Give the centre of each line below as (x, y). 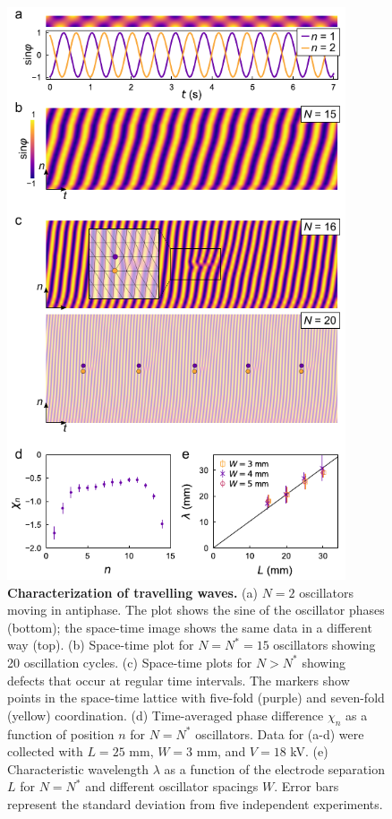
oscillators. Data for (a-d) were (280, 733)
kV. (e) (309, 751)
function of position (61, 733)
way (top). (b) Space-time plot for (101, 645)
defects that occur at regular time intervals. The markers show (179, 680)
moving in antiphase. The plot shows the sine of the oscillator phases (196, 610)
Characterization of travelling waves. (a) (132, 592)
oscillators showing (324, 645)
